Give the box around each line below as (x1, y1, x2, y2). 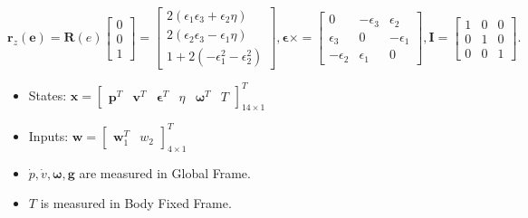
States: (28, 85, 67, 104)
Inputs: (28, 126, 69, 145)
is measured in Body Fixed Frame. (40, 194, 232, 213)
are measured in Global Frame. (79, 163, 251, 182)
